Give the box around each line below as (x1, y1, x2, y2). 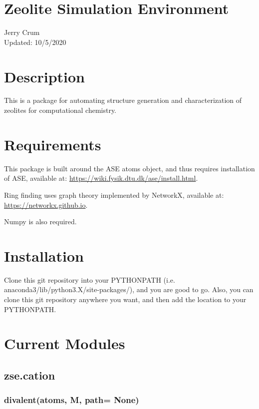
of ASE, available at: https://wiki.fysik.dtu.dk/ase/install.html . (4, 173, 198, 183)
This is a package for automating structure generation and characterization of (4, 95, 242, 105)
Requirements (4, 134, 101, 154)
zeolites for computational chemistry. (4, 105, 117, 115)
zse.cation (4, 367, 55, 383)
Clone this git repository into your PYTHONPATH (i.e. (4, 274, 175, 285)
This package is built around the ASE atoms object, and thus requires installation (4, 163, 255, 173)
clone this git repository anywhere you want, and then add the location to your (4, 294, 247, 305)
